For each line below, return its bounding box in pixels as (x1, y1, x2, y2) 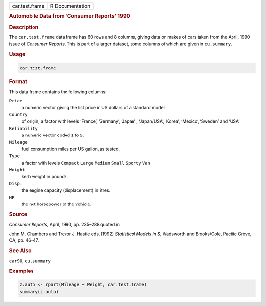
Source (9, 211, 28, 218)
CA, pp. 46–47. (9, 237, 39, 243)
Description (9, 24, 39, 31)
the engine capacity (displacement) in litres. (21, 187, 111, 193)
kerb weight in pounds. (21, 173, 68, 179)
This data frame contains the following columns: (9, 89, 107, 95)
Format (9, 78, 27, 85)
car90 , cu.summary (9, 258, 51, 264)
